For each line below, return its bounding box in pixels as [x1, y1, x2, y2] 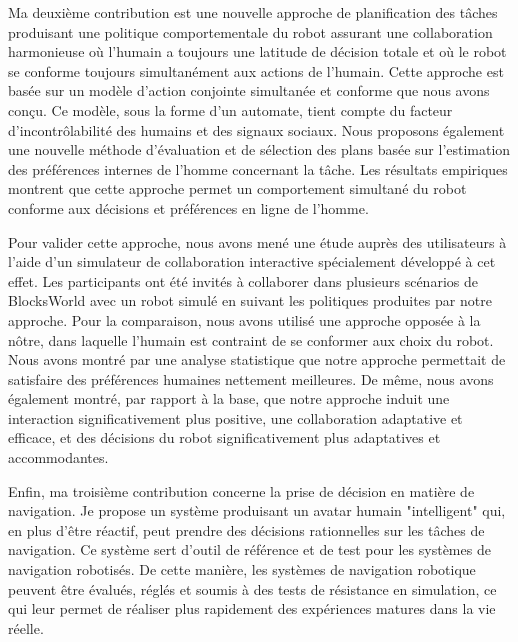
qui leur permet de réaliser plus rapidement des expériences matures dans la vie [8, 598, 496, 619]
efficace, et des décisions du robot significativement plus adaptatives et [8, 427, 441, 448]
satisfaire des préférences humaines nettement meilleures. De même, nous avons [8, 368, 494, 389]
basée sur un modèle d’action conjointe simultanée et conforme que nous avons [8, 80, 490, 101]
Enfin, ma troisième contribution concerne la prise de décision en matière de [8, 480, 475, 501]
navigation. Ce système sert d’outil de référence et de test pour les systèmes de [8, 539, 491, 560]
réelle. [8, 617, 44, 638]
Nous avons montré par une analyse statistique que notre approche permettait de [8, 349, 506, 370]
